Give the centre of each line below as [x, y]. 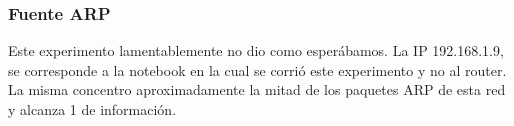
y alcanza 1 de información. [92, 109]
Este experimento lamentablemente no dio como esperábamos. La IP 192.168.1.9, [256, 50]
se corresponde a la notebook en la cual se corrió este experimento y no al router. [257, 69]
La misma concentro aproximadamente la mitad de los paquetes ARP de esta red [257, 89]
